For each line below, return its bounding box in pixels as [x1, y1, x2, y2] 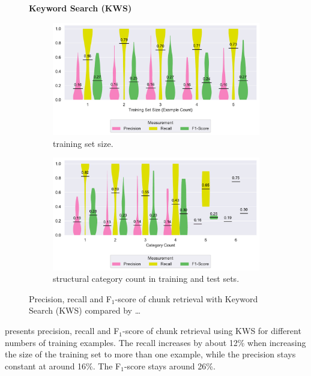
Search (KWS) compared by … [29, 304, 141, 317]
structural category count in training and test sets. [53, 272, 240, 285]
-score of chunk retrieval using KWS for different [122, 324, 301, 337]
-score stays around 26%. [124, 359, 216, 372]
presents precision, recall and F [5, 324, 119, 337]
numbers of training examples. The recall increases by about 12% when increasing [5, 336, 306, 348]
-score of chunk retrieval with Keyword [115, 292, 258, 305]
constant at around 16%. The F [5, 359, 121, 372]
